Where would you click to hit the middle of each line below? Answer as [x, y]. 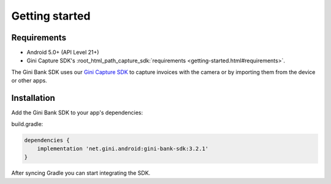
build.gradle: [27, 124]
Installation [33, 98]
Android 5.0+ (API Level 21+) [63, 53]
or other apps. [29, 81]
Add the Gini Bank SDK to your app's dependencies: [77, 112]
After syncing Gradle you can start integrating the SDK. [81, 173]
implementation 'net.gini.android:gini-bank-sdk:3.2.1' [123, 149]
